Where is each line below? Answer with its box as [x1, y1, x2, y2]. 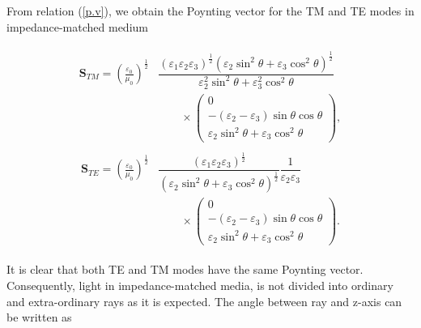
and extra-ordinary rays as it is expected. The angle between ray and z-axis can [6, 292, 402, 309]
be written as [6, 309, 72, 326]
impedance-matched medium [6, 18, 148, 35]
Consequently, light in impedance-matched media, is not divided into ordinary [6, 277, 393, 293]
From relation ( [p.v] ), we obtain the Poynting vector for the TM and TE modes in [6, 2, 415, 19]
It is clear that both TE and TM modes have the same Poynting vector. [6, 261, 364, 278]
